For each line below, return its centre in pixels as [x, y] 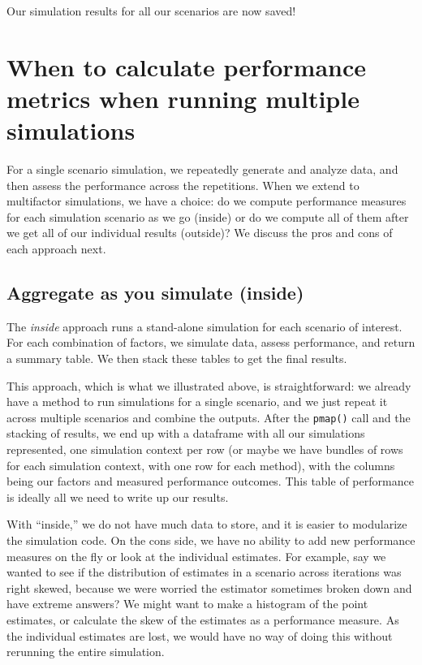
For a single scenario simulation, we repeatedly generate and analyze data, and [202, 169]
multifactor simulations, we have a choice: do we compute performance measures [207, 201]
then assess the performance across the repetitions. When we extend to [183, 185]
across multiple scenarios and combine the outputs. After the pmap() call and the [209, 417]
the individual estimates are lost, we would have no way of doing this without [200, 635]
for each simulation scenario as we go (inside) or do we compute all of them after [208, 216]
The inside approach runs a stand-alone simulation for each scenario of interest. [205, 326]
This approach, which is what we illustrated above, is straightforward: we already [209, 385]
